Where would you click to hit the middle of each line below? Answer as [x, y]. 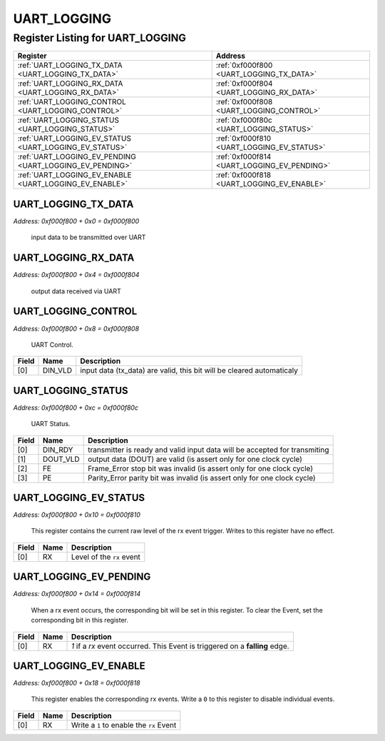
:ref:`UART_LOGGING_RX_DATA [70, 84]
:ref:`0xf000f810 [243, 138]
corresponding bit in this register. [79, 620]
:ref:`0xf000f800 [244, 66]
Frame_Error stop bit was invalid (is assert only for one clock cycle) [201, 468]
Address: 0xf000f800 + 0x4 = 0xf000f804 [76, 275]
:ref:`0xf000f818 [243, 175]
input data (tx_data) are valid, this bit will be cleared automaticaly [189, 370]
